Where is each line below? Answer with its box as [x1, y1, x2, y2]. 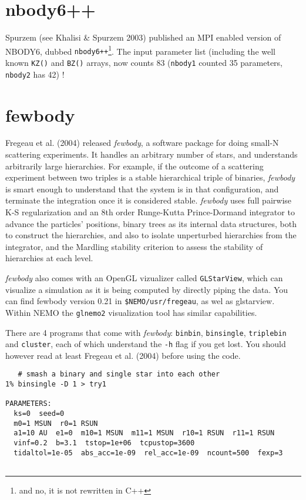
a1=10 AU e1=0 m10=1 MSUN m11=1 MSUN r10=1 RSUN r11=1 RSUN [14, 429, 275, 438]
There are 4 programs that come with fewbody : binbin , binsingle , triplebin [5, 326, 287, 338]
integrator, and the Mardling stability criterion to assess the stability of [5, 240, 263, 252]
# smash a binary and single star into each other [18, 370, 220, 379]
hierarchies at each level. [5, 252, 93, 264]
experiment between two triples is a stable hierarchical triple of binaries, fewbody [5, 171, 295, 184]
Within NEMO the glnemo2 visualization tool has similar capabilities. [5, 306, 257, 318]
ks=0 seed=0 [14, 409, 65, 418]
